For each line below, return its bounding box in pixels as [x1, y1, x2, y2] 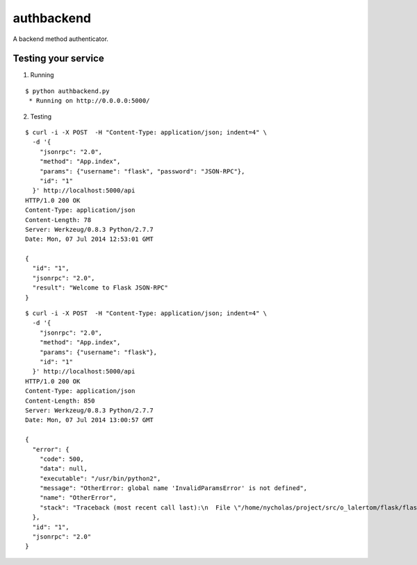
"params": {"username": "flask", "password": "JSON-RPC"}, [39, 167, 245, 175]
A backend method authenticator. [13, 35, 109, 43]
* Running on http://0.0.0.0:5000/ [28, 97, 150, 105]
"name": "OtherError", [39, 494, 117, 502]
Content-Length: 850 [25, 396, 95, 405]
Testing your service [13, 53, 104, 65]
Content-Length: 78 [25, 216, 92, 224]
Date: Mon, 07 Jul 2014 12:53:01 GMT [25, 235, 154, 243]
